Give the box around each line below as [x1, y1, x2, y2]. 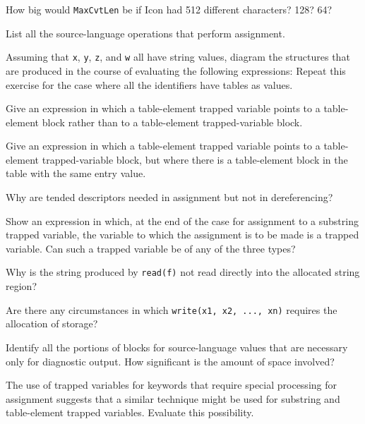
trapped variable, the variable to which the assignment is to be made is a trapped [6, 227, 359, 242]
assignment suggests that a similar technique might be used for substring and [6, 391, 340, 406]
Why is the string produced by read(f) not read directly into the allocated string [6, 265, 360, 279]
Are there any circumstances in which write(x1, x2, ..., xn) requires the [6, 302, 337, 317]
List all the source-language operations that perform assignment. [6, 25, 285, 40]
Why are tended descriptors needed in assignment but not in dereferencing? [6, 190, 333, 205]
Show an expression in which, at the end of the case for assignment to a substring [6, 213, 359, 228]
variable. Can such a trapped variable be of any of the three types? [6, 241, 296, 255]
